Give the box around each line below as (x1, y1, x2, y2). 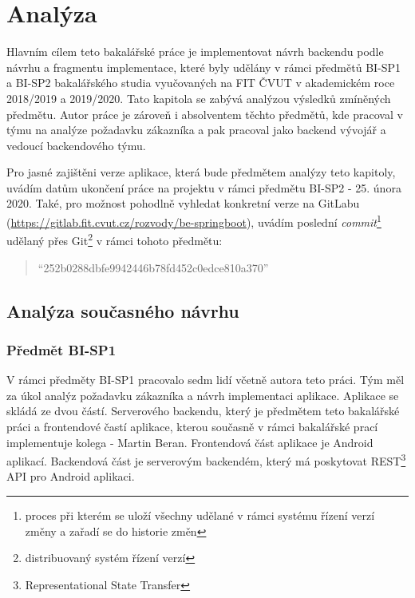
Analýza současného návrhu (6, 298, 239, 323)
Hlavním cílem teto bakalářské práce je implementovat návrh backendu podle (6, 43, 384, 60)
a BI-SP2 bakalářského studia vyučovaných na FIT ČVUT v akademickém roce (6, 74, 395, 91)
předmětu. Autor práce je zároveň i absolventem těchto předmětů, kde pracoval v (6, 105, 403, 122)
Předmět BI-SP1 (6, 339, 117, 359)
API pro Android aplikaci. (6, 468, 135, 485)
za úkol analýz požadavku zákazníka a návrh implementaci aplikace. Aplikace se (6, 386, 399, 403)
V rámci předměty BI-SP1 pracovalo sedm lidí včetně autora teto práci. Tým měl (6, 371, 405, 388)
